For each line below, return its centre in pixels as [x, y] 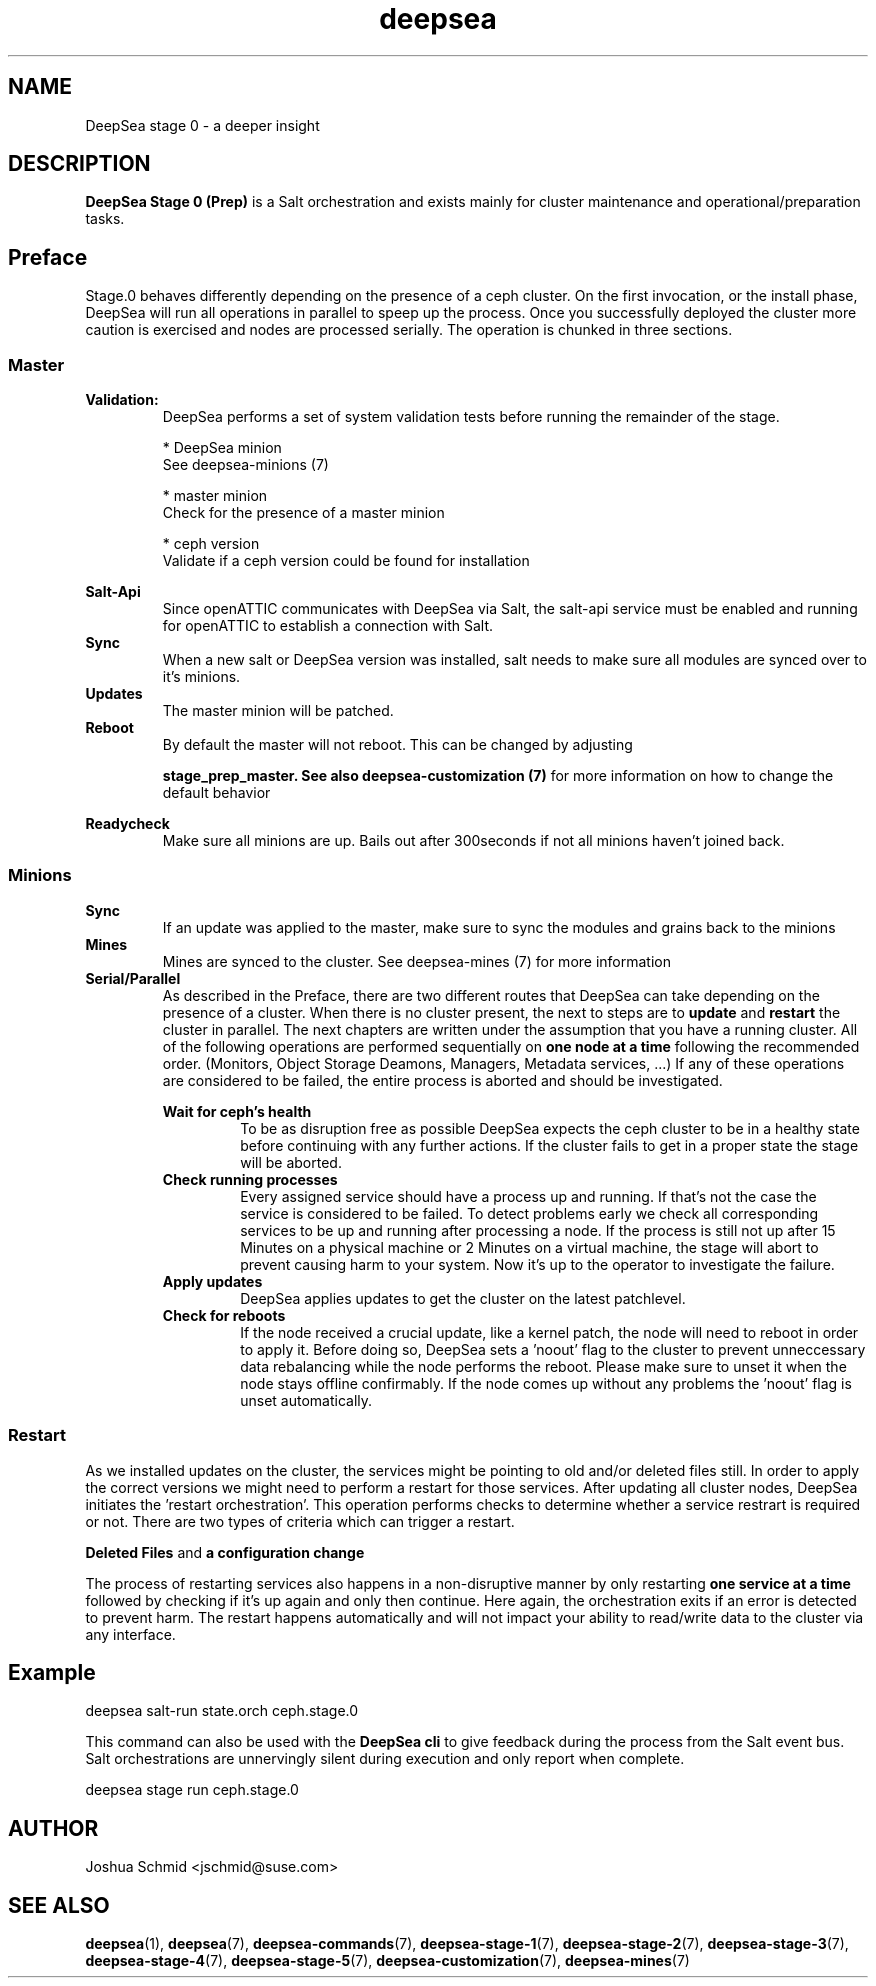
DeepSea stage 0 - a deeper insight [202, 125]
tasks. [105, 219]
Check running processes [250, 1179]
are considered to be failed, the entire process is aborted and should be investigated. [442, 1080]
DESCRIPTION [79, 164]
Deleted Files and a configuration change [225, 1552]
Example [52, 1672]
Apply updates [212, 1281]
